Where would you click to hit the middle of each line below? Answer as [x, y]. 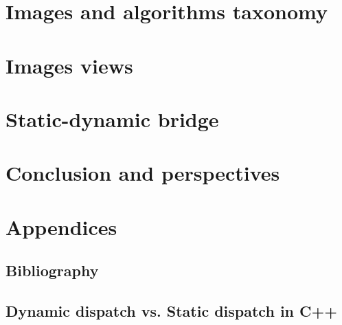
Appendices [61, 226]
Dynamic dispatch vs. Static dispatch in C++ [172, 311]
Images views [69, 65]
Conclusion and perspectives [143, 173]
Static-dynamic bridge [112, 119]
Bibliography [52, 270]
